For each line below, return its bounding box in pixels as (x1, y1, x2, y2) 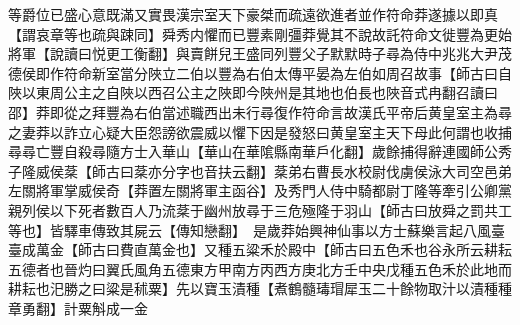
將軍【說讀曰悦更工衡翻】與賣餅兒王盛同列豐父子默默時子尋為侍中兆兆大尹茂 (8, 43, 512, 64)
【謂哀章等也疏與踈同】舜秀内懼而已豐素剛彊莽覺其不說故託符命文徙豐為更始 (8, 23, 512, 44)
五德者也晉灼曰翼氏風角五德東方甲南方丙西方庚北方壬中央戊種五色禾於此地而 (8, 258, 512, 279)
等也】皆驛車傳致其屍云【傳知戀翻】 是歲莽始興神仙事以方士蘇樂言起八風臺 (8, 219, 505, 240)
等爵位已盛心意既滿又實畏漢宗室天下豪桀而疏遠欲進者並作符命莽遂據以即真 (8, 4, 498, 24)
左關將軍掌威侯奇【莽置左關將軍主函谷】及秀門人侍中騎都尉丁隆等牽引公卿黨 (8, 180, 512, 201)
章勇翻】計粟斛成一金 (8, 297, 148, 318)
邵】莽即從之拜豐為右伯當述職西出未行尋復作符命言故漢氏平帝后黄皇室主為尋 (8, 101, 512, 122)
